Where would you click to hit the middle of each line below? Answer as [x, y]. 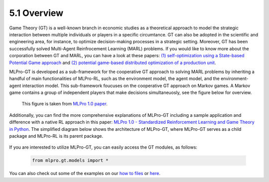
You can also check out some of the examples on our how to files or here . [85, 174]
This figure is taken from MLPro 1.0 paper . [65, 104]
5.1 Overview [36, 13]
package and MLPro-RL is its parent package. [56, 136]
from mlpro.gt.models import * [70, 161]
